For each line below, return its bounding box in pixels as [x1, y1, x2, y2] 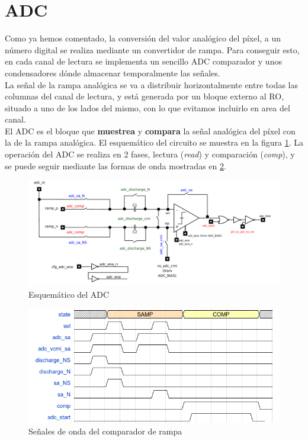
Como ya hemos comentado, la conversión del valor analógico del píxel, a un [5, 32, 281, 44]
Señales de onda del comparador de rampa [28, 424, 182, 437]
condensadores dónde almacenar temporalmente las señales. [5, 66, 220, 79]
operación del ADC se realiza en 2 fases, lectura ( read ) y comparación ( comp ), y [5, 148, 295, 160]
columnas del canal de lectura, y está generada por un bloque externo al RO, [5, 90, 284, 102]
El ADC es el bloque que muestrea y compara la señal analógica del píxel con [5, 124, 296, 137]
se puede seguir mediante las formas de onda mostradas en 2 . [5, 159, 226, 172]
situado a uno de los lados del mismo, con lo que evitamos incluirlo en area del [5, 101, 290, 114]
